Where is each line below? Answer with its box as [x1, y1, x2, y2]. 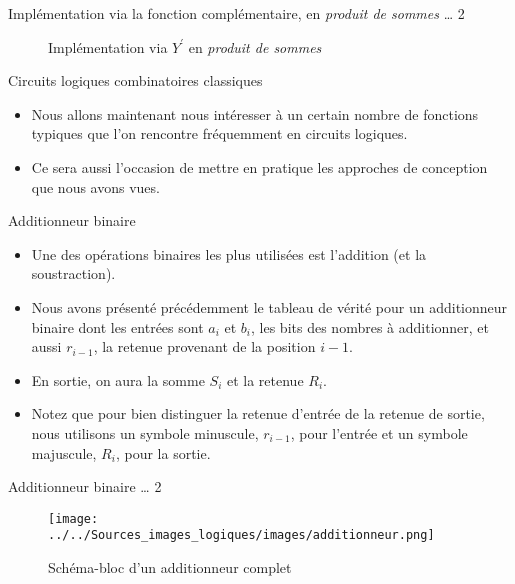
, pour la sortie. [115, 442, 211, 463]
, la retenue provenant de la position [93, 336, 316, 357]
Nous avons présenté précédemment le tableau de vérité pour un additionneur [31, 296, 508, 317]
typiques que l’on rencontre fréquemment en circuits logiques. [31, 123, 408, 144]
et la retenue [226, 369, 304, 390]
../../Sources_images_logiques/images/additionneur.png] [48, 528, 435, 543]
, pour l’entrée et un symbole [290, 422, 468, 443]
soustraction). [31, 263, 116, 284]
